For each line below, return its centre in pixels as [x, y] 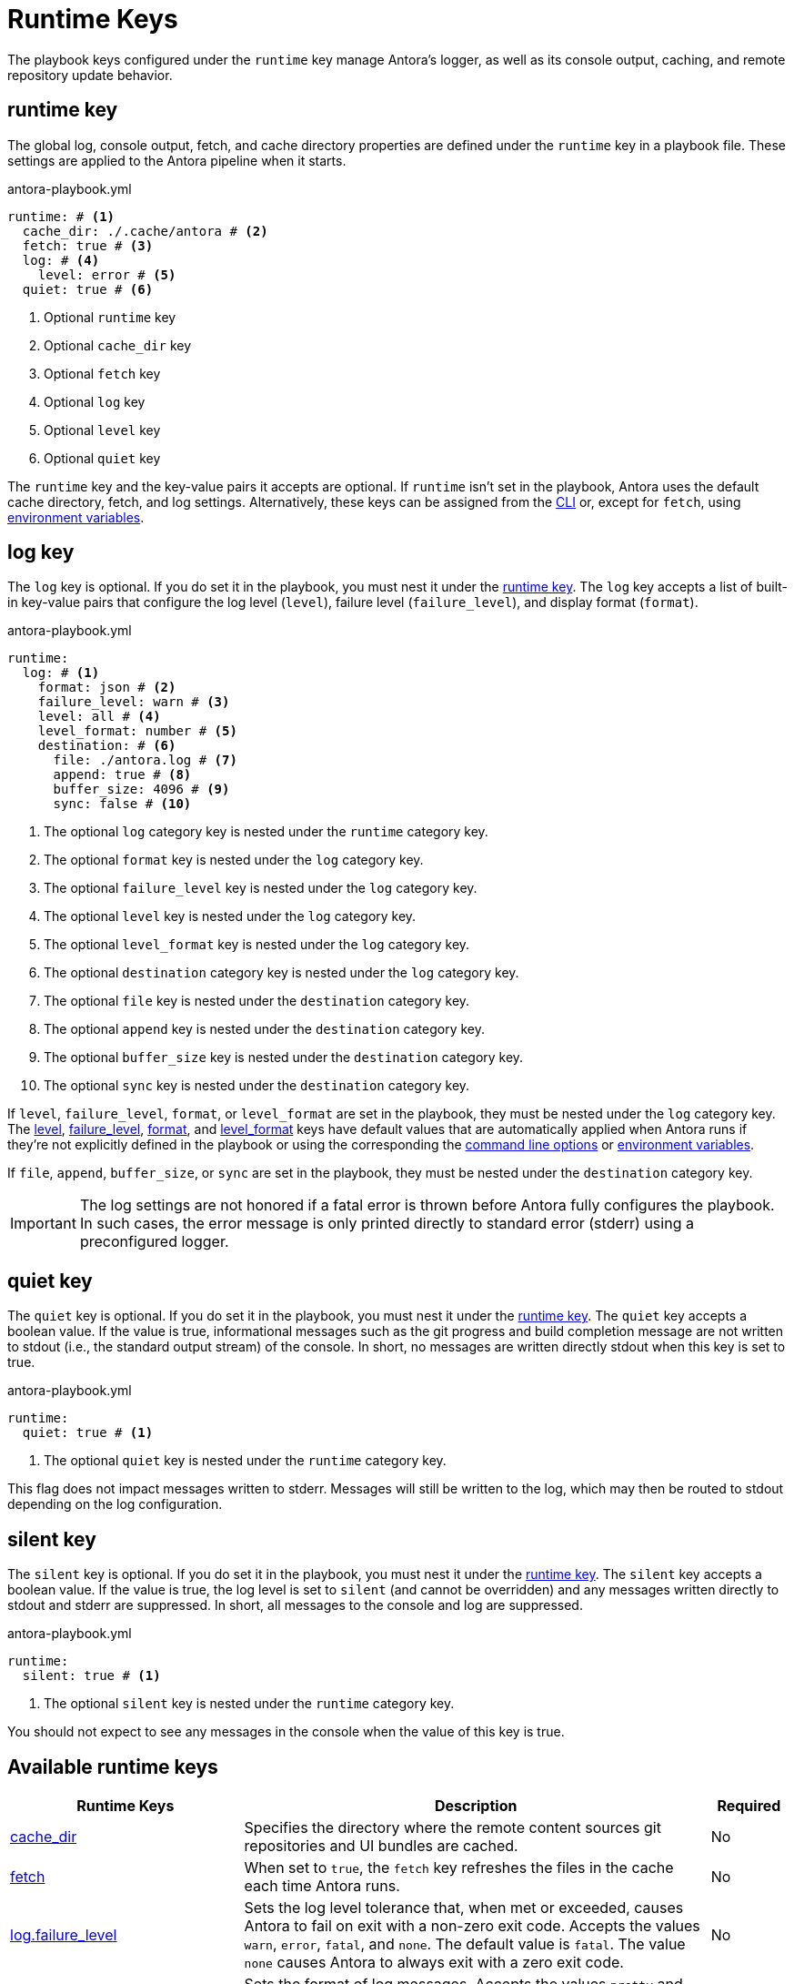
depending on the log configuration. [115, 1504]
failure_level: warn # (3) [134, 702]
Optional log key [95, 401]
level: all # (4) [99, 717]
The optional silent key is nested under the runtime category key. [249, 1704]
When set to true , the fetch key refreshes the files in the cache [459, 1867]
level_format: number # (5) [137, 731]
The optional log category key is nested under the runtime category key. [266, 832]
